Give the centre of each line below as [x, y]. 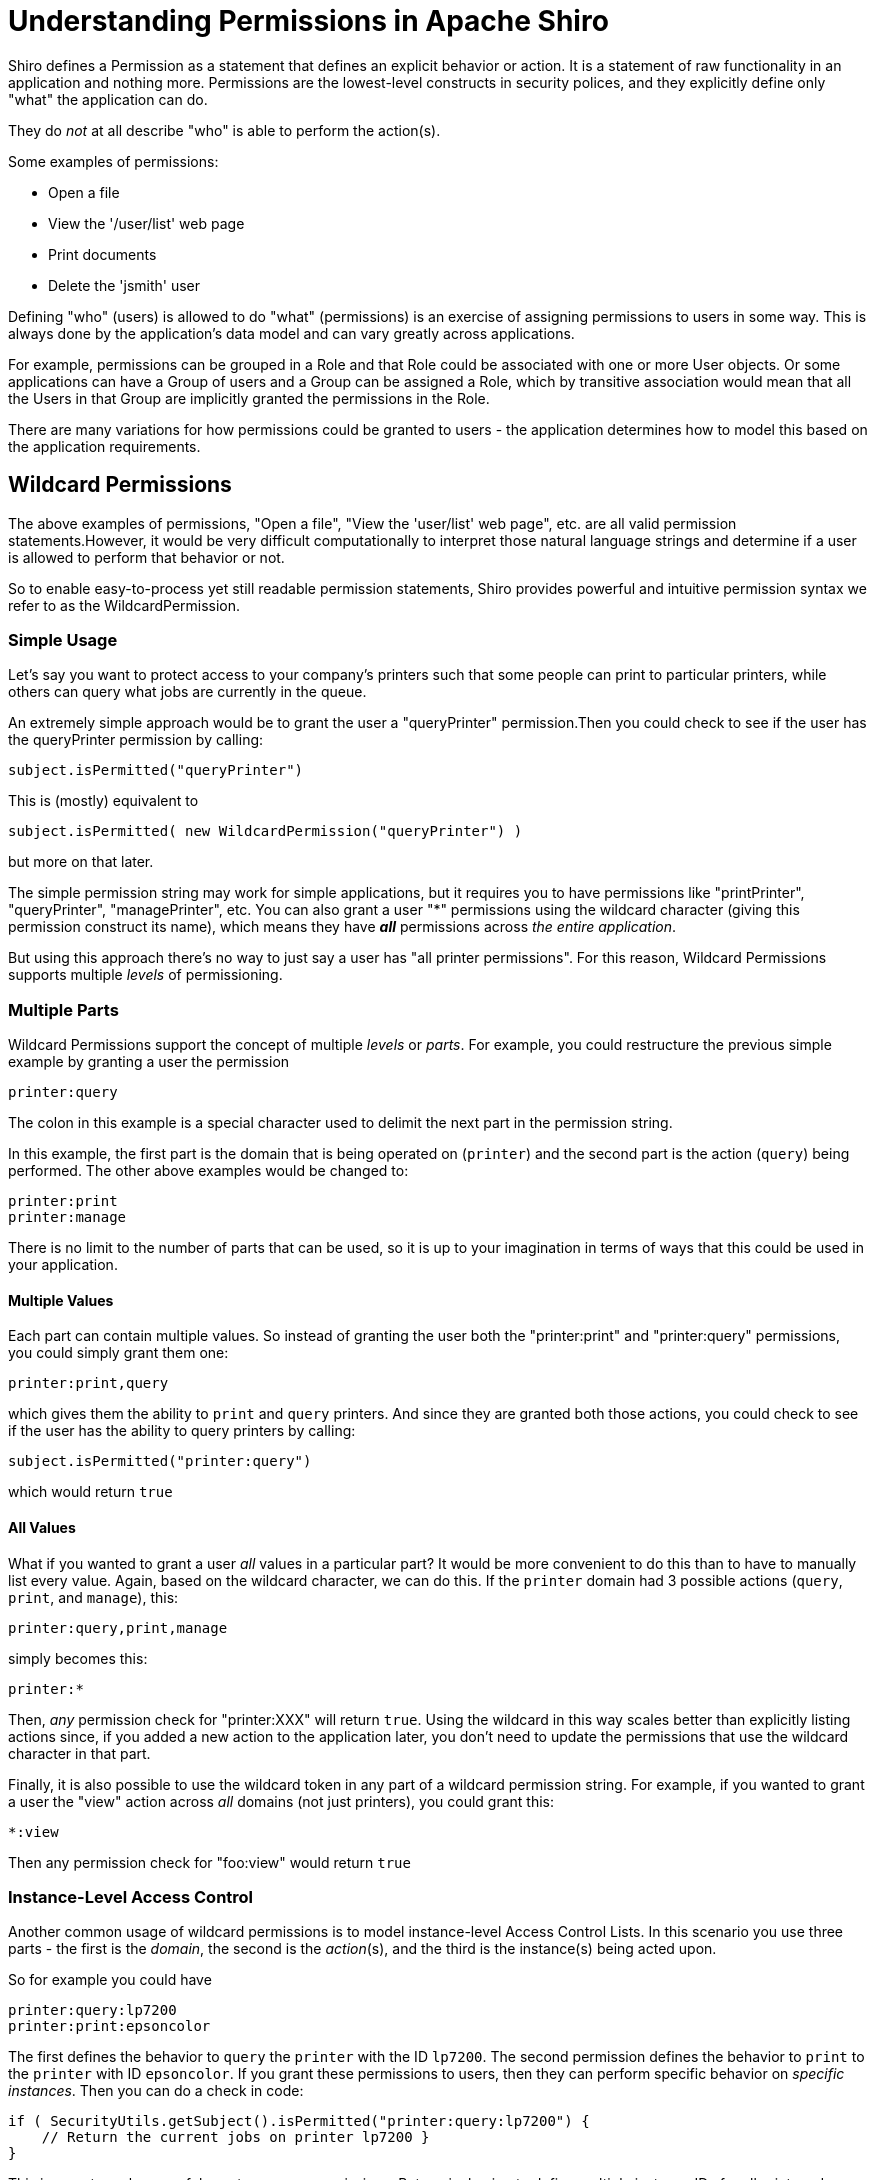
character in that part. [79, 1753]
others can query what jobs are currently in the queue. [187, 692]
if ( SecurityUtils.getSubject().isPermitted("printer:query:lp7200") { [299, 2121]
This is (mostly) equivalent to [103, 801]
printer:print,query [88, 1383]
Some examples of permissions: [113, 161]
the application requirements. [104, 446]
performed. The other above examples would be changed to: [208, 1171]
